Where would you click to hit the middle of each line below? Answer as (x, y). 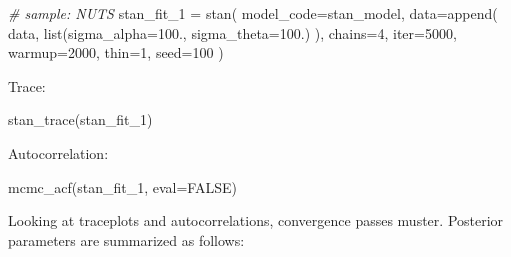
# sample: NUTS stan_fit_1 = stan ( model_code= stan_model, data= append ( (253, 13)
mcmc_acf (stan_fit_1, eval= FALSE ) (122, 186)
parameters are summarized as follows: (126, 239)
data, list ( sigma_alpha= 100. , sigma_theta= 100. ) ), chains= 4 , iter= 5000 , (232, 32)
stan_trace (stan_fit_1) (80, 119)
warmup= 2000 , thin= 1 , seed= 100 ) (116, 52)
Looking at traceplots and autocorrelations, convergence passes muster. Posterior (256, 220)
